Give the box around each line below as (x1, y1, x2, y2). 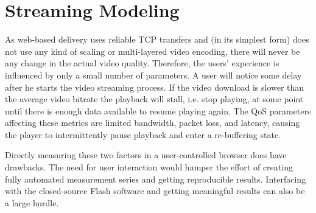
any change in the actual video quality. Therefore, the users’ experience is (5, 57, 279, 69)
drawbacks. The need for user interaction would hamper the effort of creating (5, 161, 293, 173)
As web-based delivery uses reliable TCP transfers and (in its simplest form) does (5, 33, 309, 46)
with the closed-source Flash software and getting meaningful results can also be (5, 184, 305, 197)
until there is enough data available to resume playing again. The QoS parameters (5, 104, 311, 117)
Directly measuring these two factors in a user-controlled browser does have (5, 148, 287, 161)
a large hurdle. (5, 196, 59, 209)
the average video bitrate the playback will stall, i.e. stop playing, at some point (5, 93, 304, 105)
